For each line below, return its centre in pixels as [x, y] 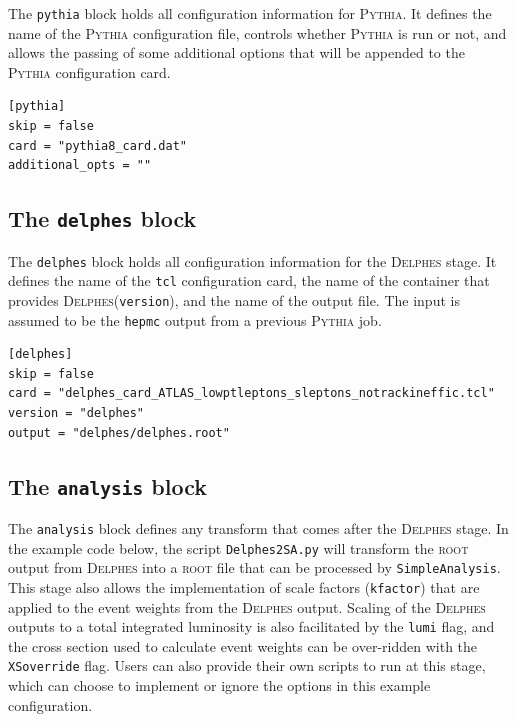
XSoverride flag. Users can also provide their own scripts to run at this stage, [247, 665]
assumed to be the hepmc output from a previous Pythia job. [195, 319]
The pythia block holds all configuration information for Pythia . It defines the [250, 13]
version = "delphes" [76, 413]
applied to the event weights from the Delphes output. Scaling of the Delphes [247, 606]
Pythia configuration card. [89, 71]
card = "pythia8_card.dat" [97, 145]
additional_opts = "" [80, 165]
